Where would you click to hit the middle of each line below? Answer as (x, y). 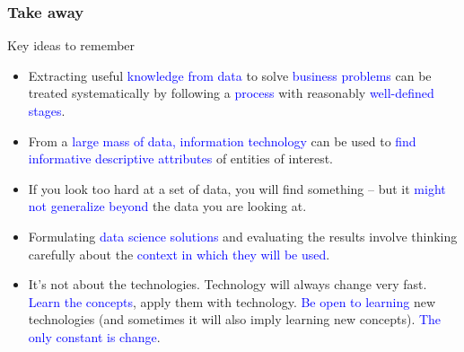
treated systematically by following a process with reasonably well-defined (231, 93)
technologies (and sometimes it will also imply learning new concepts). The (235, 319)
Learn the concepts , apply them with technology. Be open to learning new (232, 301)
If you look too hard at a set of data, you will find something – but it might (237, 188)
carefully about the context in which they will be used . (179, 254)
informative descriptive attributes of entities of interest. (181, 158)
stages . (47, 110)
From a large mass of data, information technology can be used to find (222, 141)
